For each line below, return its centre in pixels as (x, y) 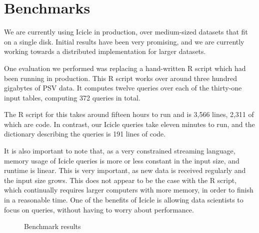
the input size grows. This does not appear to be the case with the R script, (120, 180)
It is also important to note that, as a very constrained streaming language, (120, 151)
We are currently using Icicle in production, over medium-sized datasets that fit (126, 32)
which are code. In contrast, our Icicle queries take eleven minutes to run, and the (129, 124)
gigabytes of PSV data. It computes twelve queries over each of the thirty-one (123, 88)
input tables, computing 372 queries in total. (72, 97)
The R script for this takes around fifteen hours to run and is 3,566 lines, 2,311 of (129, 114)
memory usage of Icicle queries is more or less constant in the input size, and (122, 160)
